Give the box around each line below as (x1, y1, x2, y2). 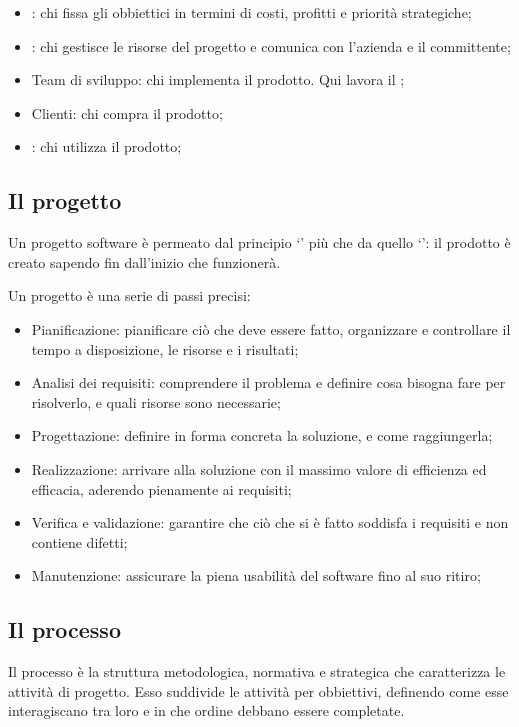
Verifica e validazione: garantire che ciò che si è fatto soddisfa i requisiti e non (31, 512, 509, 533)
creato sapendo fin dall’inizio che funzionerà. (8, 251, 281, 272)
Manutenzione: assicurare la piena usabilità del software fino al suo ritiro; (31, 565, 481, 586)
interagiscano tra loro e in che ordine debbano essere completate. (8, 700, 405, 721)
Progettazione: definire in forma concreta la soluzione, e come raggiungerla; (31, 425, 493, 446)
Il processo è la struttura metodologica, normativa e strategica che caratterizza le (8, 661, 506, 682)
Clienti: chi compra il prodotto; (31, 102, 223, 123)
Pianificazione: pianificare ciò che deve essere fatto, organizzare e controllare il (31, 318, 511, 339)
